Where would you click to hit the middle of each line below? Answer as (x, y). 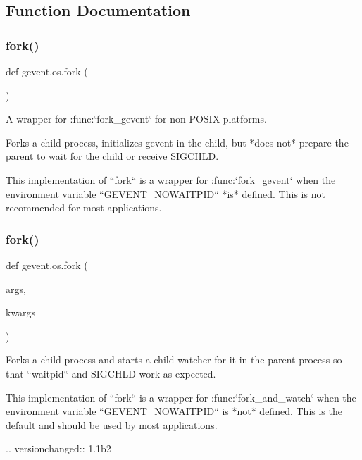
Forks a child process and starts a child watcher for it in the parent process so (174, 360)
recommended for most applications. (84, 207)
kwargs (21, 312)
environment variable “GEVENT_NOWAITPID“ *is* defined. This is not (166, 193)
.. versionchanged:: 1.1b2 (58, 448)
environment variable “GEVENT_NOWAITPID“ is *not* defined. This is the (174, 411)
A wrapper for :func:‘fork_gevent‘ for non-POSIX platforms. (136, 119)
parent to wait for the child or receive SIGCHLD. (112, 156)
